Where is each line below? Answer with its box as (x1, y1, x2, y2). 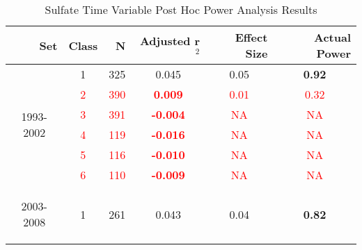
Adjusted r (139, 32, 200, 49)
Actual (314, 29, 351, 45)
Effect (235, 29, 268, 45)
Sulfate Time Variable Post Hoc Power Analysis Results (45, 1, 317, 17)
